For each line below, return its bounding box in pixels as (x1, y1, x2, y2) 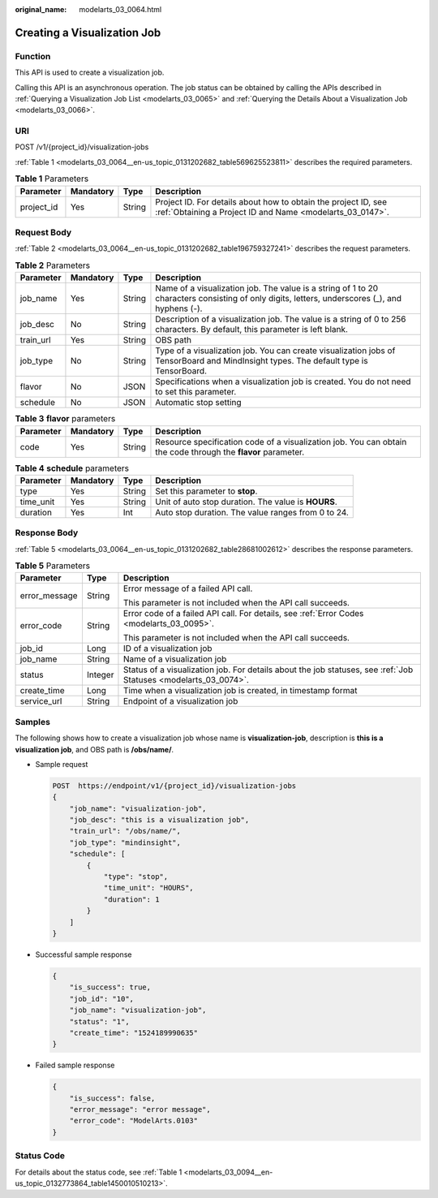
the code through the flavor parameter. (155, 446, 305, 458)
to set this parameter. (155, 386, 237, 398)
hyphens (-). (155, 303, 203, 314)
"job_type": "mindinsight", (69, 838, 182, 847)
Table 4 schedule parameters (15, 463, 130, 474)
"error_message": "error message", (69, 1105, 211, 1114)
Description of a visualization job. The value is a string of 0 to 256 (155, 313, 406, 325)
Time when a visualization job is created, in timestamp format (122, 685, 358, 696)
